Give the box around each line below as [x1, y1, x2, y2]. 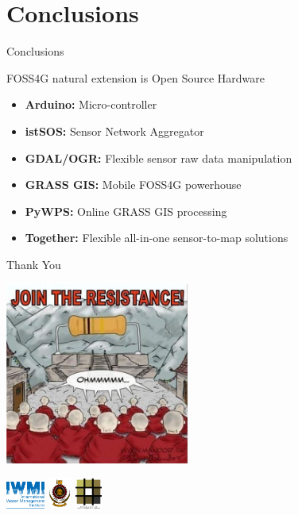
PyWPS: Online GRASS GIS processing [25, 202, 227, 219]
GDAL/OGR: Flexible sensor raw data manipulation [25, 149, 292, 166]
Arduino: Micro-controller [25, 96, 157, 113]
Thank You [6, 256, 61, 272]
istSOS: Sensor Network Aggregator [25, 122, 204, 139]
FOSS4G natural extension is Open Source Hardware [6, 69, 265, 86]
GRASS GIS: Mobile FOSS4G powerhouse [25, 176, 242, 193]
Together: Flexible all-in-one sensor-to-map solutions [25, 229, 288, 246]
